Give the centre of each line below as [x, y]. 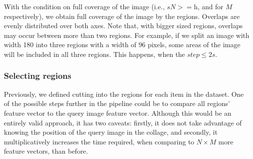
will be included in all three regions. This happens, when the [95, 54]
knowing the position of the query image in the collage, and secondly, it [111, 132]
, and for [210, 6]
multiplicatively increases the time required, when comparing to [99, 141]
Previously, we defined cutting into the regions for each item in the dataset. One [124, 94]
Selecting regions [38, 76]
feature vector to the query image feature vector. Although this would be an [118, 113]
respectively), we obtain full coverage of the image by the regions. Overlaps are [122, 16]
